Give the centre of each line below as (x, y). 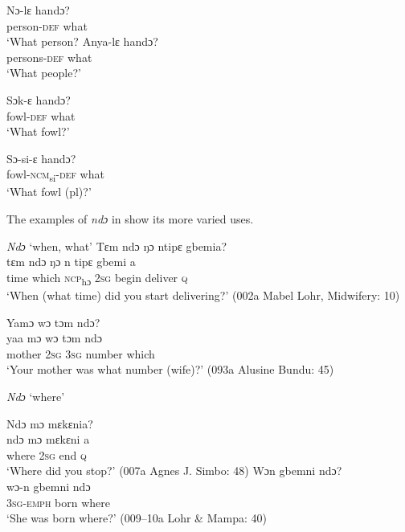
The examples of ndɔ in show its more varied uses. (130, 219)
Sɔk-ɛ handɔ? (39, 99)
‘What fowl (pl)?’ (49, 192)
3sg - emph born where (58, 502)
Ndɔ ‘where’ (36, 396)
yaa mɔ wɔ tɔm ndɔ (54, 338)
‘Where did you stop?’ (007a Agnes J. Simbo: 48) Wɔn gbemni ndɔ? (174, 471)
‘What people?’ (44, 73)
